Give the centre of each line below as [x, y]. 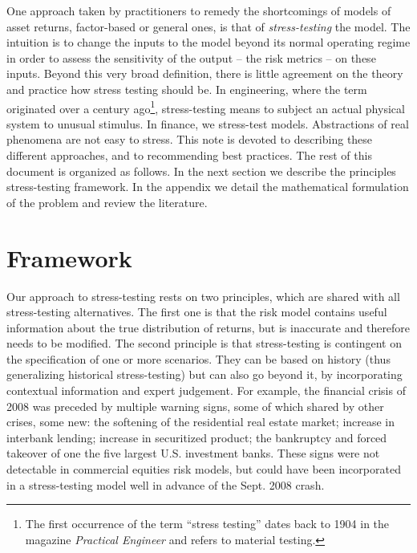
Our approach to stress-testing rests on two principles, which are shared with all [203, 296]
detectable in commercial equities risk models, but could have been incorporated [204, 469]
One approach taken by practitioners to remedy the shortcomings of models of [199, 10]
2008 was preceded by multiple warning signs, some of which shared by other [195, 406]
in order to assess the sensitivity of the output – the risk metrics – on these [191, 57]
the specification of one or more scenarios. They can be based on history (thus [198, 358]
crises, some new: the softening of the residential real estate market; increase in [201, 422]
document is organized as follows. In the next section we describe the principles [201, 171]
